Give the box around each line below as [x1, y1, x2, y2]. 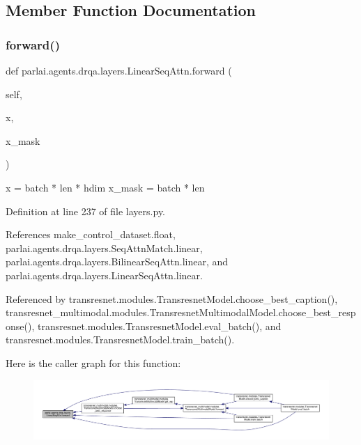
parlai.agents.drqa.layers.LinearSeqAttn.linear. [6, 267, 203, 282]
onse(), [6, 318, 35, 333]
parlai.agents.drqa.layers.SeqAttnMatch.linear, [6, 240, 203, 255]
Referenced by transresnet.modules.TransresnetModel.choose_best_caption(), [6, 291, 338, 306]
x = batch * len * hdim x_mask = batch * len [6, 180, 205, 194]
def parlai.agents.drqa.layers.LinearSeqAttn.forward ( [6, 63, 232, 77]
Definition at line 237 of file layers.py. [6, 203, 165, 218]
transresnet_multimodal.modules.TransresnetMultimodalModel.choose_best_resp [6, 305, 356, 320]
